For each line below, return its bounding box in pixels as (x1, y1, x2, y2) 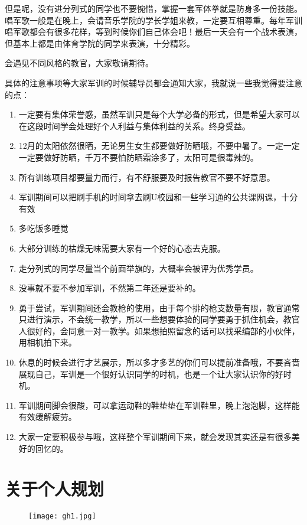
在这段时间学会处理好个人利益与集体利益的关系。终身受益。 (18, 119, 250, 132)
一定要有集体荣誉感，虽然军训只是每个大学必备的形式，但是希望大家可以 (18, 108, 300, 120)
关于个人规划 (5, 477, 104, 501)
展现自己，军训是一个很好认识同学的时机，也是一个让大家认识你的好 (18, 367, 283, 380)
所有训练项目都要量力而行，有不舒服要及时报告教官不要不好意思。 (18, 171, 275, 183)
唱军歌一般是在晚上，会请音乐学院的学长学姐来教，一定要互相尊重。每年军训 (5, 14, 302, 26)
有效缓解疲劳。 (18, 410, 77, 423)
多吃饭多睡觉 (18, 222, 68, 234)
